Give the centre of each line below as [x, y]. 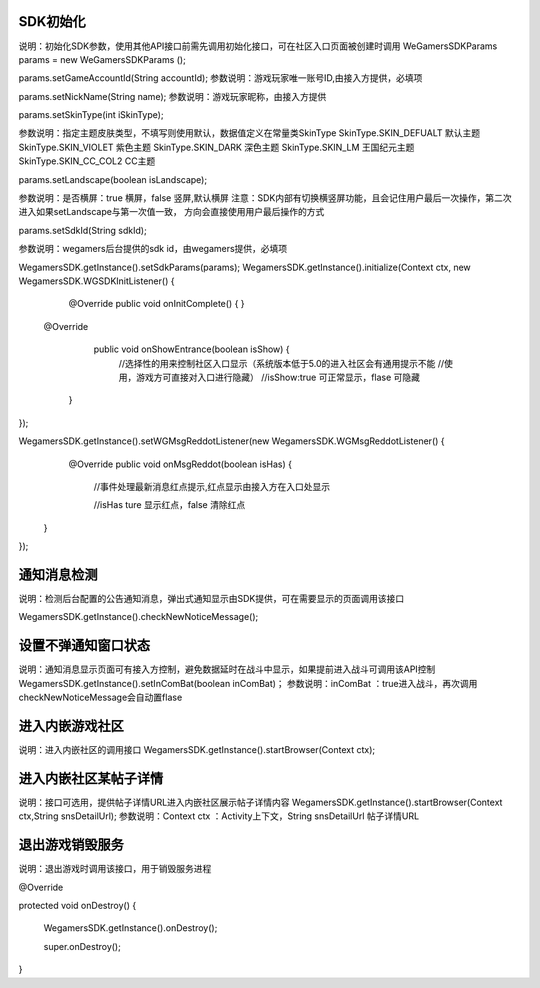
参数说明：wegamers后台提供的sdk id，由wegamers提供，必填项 [153, 249]
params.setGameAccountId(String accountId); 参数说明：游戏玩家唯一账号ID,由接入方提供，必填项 [220, 78]
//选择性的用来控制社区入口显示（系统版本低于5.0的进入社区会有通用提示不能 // [281, 363]
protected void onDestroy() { [77, 905]
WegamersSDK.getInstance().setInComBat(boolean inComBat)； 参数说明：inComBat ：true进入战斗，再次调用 [248, 683]
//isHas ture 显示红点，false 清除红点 [169, 505]
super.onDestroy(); [82, 946]
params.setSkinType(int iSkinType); [91, 115]
